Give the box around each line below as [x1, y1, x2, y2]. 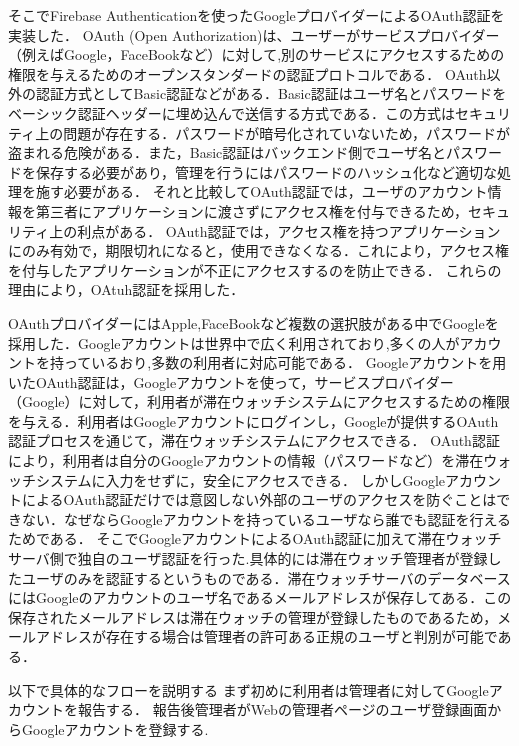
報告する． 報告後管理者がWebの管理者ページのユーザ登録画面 [77, 699, 488, 720]
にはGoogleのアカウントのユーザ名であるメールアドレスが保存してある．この [8, 587, 512, 608]
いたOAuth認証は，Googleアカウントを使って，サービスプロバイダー [8, 371, 454, 392]
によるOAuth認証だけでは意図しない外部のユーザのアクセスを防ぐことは [21, 489, 497, 510]
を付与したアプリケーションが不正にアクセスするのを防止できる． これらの [8, 259, 502, 280]
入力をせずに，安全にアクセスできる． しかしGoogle [105, 469, 446, 490]
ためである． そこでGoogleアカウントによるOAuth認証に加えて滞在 [8, 528, 446, 549]
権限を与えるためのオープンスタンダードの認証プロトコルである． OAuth [8, 63, 487, 84]
